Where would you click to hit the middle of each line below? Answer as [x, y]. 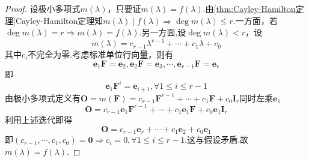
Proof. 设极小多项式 [43, 8]
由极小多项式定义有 [43, 97]
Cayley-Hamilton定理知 [59, 20]
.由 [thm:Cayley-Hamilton [249, 8]
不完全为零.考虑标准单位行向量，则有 [101, 54]
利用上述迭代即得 [38, 120]
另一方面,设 [164, 32]
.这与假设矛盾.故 [217, 139]
